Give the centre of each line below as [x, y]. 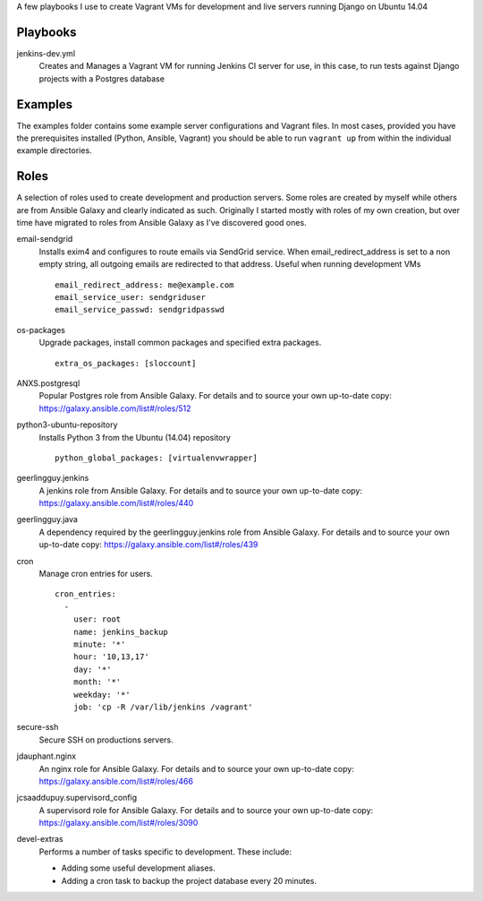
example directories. [55, 150]
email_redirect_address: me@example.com [144, 285]
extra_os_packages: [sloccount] [126, 363]
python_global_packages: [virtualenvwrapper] [157, 458]
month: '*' [97, 682]
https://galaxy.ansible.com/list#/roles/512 [115, 408]
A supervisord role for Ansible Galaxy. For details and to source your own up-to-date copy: [206, 810]
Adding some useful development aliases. [139, 868]
